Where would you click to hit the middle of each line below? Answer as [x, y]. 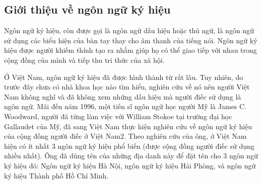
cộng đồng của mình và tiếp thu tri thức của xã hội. [84, 60]
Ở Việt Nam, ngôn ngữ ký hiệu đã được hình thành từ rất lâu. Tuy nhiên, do [124, 77]
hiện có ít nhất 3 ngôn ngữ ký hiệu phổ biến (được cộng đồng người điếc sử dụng [129, 146]
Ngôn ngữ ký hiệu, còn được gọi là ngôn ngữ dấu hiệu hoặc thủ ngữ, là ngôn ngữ [129, 30]
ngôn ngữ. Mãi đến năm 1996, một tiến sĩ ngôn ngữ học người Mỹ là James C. [125, 106]
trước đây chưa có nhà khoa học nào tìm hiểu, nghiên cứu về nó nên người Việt [127, 87]
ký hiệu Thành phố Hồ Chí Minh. [56, 175]
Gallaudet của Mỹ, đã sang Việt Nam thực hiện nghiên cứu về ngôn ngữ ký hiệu [128, 126]
